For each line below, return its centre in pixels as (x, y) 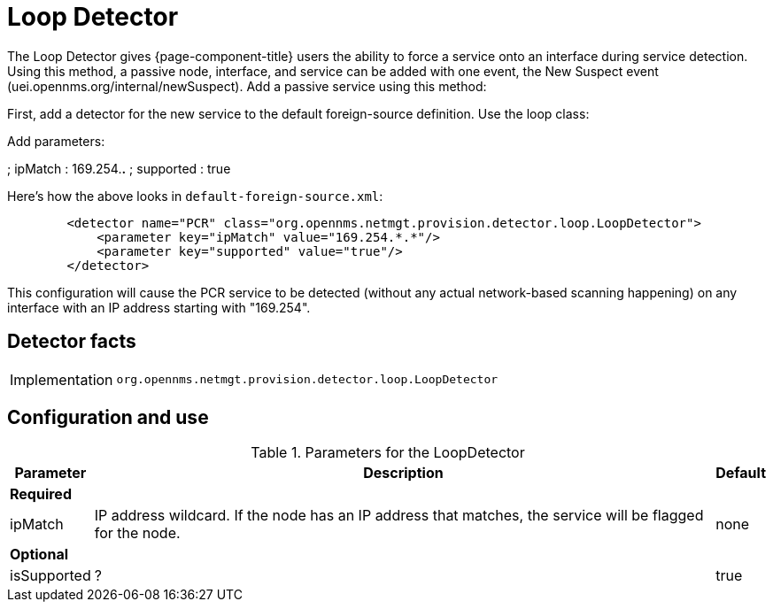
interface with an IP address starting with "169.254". (159, 307)
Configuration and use (108, 418)
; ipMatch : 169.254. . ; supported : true (119, 168)
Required (41, 494)
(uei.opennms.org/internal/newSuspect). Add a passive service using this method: (247, 86)
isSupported (50, 576)
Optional (39, 555)
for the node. (137, 533)
